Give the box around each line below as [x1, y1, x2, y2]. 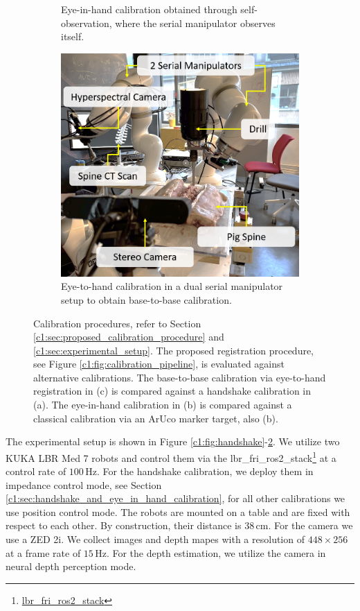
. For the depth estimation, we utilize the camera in [106, 545, 326, 560]
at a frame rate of [6, 545, 81, 560]
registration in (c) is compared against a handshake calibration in [33, 384, 312, 398]
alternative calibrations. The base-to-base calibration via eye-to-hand [33, 370, 326, 384]
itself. [61, 29, 84, 44]
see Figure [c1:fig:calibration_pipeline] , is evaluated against [33, 356, 285, 371]
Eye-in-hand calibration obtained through [61, 2, 237, 16]
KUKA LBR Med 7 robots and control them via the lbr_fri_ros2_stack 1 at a [6, 448, 336, 465]
